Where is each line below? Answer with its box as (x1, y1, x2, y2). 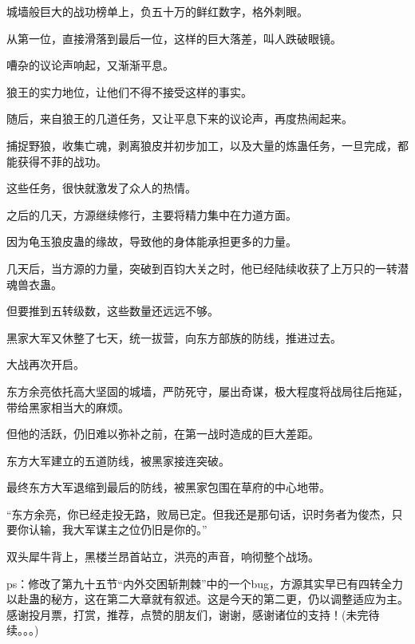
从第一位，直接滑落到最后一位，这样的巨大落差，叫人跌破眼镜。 (6, 30, 342, 46)
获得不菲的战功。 (17, 152, 107, 169)
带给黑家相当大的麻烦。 (6, 398, 129, 415)
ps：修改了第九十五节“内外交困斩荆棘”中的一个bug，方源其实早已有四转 (6, 575, 381, 591)
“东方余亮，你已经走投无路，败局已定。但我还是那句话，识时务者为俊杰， (6, 505, 392, 522)
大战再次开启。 (6, 356, 85, 373)
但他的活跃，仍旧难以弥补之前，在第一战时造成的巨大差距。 (6, 425, 319, 442)
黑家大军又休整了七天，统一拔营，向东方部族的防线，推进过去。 (6, 329, 342, 346)
